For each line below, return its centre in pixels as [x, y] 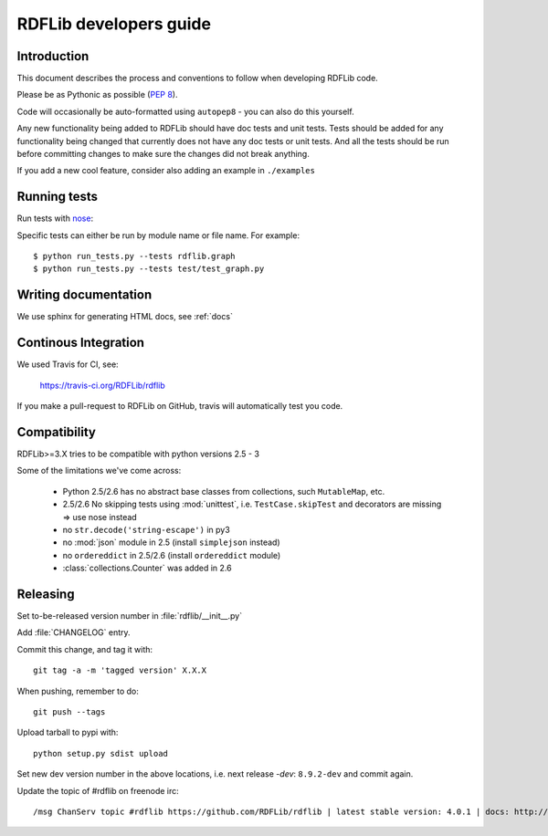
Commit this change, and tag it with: [85, 649]
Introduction [53, 56]
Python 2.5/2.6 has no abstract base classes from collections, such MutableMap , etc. [224, 491]
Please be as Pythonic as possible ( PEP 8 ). [97, 95]
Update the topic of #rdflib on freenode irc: [98, 790]
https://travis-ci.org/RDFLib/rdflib [103, 385]
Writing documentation [84, 295]
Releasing [46, 594]
